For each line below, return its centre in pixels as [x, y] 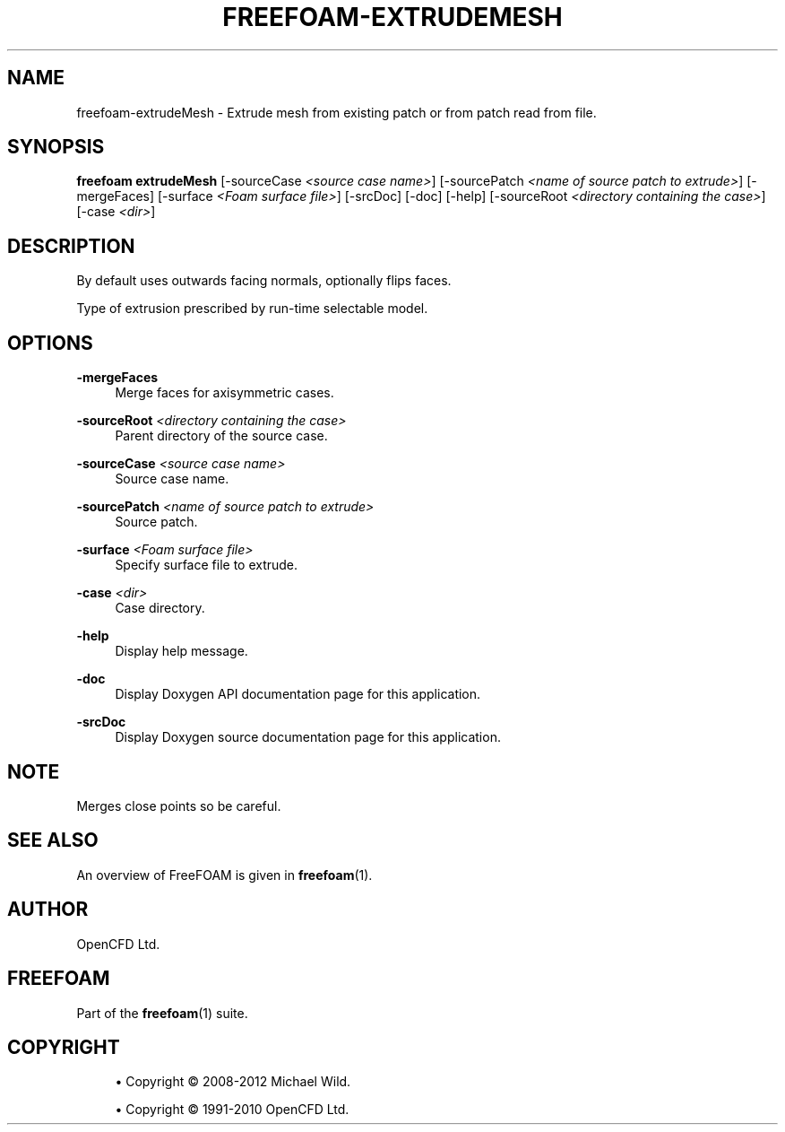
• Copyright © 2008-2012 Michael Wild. [233, 1082]
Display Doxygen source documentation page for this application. [308, 737]
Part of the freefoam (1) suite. [162, 1013]
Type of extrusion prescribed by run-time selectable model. [252, 309]
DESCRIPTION [71, 246]
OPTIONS [50, 343]
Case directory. [160, 608]
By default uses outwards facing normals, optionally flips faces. [264, 281]
